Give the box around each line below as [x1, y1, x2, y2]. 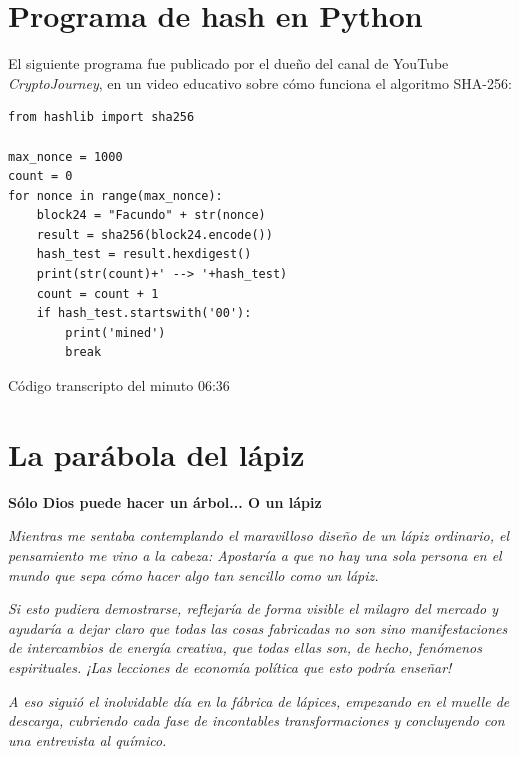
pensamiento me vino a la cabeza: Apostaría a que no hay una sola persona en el [8, 544, 502, 565]
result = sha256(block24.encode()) [36, 227, 273, 242]
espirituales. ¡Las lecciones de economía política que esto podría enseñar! [8, 656, 452, 677]
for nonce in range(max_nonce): [8, 188, 223, 203]
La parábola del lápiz [8, 433, 305, 474]
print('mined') [65, 325, 166, 340]
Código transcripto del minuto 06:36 [8, 375, 230, 396]
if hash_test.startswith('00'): [36, 306, 252, 321]
